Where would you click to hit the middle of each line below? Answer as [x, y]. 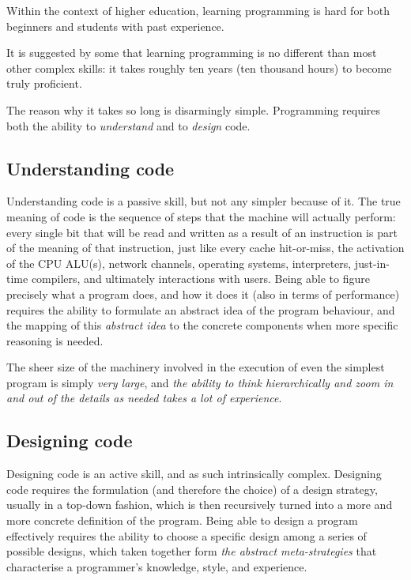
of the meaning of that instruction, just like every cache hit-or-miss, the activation [205, 248]
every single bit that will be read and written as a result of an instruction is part [202, 232]
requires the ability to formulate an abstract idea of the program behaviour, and [201, 309]
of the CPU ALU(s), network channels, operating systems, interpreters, [179, 263]
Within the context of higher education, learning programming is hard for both [198, 10]
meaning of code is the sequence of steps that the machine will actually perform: [201, 216]
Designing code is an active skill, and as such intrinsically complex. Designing [194, 474]
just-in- [372, 263]
